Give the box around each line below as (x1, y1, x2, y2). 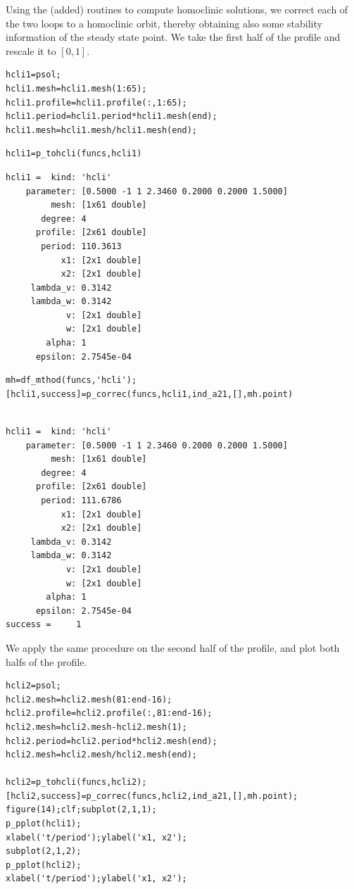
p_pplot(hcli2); (6, 859, 82, 870)
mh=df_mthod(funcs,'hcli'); (6, 375, 137, 386)
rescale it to (6, 43, 56, 58)
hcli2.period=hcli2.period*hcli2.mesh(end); (6, 736, 217, 746)
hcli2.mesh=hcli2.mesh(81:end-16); (6, 694, 172, 705)
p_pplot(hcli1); (6, 819, 82, 829)
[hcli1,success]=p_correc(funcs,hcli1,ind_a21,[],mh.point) (6, 389, 293, 399)
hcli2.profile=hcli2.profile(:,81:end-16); (6, 708, 213, 719)
